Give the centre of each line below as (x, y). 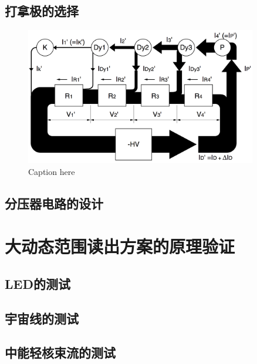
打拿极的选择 (42, 11)
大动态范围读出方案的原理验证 (120, 246)
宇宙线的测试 (42, 318)
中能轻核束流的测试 (60, 353)
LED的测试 (38, 283)
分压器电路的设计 (54, 203)
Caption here (52, 171)
